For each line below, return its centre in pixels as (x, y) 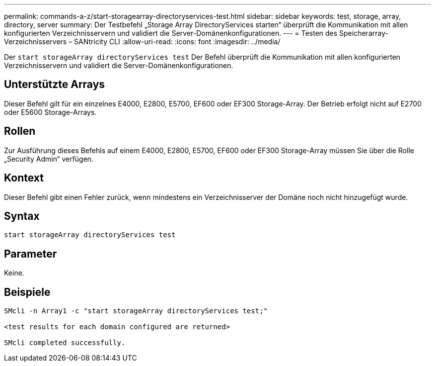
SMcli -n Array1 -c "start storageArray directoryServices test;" (136, 311)
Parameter (31, 254)
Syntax (22, 216)
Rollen (20, 131)
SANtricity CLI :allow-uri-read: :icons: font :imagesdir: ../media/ (177, 42)
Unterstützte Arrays (55, 85)
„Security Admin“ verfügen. (49, 159)
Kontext (24, 178)
